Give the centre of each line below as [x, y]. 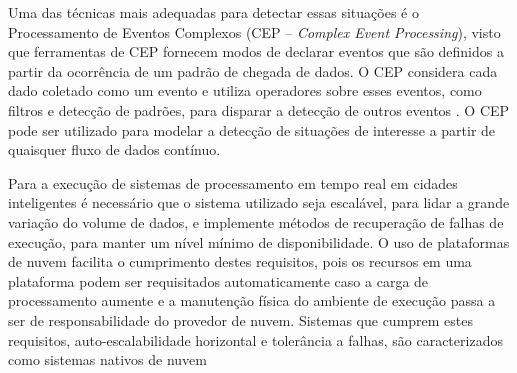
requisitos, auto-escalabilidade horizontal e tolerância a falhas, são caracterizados [255, 339]
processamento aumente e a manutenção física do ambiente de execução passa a [252, 300]
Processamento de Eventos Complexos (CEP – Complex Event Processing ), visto [254, 31]
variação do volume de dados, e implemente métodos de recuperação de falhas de [256, 221]
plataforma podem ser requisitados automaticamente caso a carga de [218, 280]
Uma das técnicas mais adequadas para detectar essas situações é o [213, 12]
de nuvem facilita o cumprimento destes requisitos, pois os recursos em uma [240, 261]
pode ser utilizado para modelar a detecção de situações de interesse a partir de [252, 129]
